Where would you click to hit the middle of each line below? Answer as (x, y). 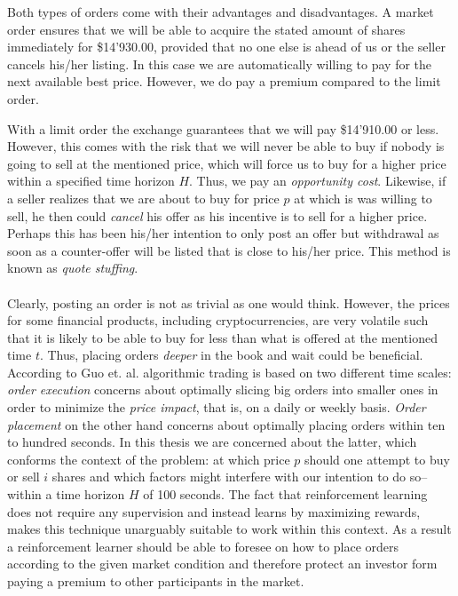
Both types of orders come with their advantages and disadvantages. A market (221, 12)
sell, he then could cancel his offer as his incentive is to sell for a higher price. (217, 215)
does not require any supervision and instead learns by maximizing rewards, (214, 511)
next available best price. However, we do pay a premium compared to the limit (224, 81)
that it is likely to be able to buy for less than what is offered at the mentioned (222, 337)
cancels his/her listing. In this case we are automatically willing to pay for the (220, 64)
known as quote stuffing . (73, 268)
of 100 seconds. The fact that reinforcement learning (285, 494)
